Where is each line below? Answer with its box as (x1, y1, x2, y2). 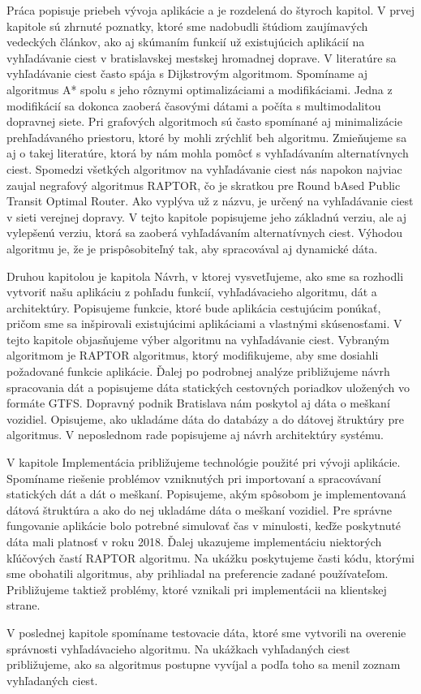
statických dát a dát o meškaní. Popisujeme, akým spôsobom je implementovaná (6, 485, 406, 502)
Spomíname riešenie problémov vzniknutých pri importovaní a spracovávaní (6, 469, 381, 486)
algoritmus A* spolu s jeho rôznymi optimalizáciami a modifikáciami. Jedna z (6, 80, 393, 97)
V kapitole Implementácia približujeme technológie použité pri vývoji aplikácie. (6, 454, 401, 471)
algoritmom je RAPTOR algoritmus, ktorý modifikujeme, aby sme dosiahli (6, 347, 379, 364)
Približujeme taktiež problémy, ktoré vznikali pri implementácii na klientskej (6, 580, 387, 597)
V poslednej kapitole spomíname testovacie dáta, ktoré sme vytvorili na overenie (6, 623, 406, 640)
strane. (6, 597, 41, 614)
